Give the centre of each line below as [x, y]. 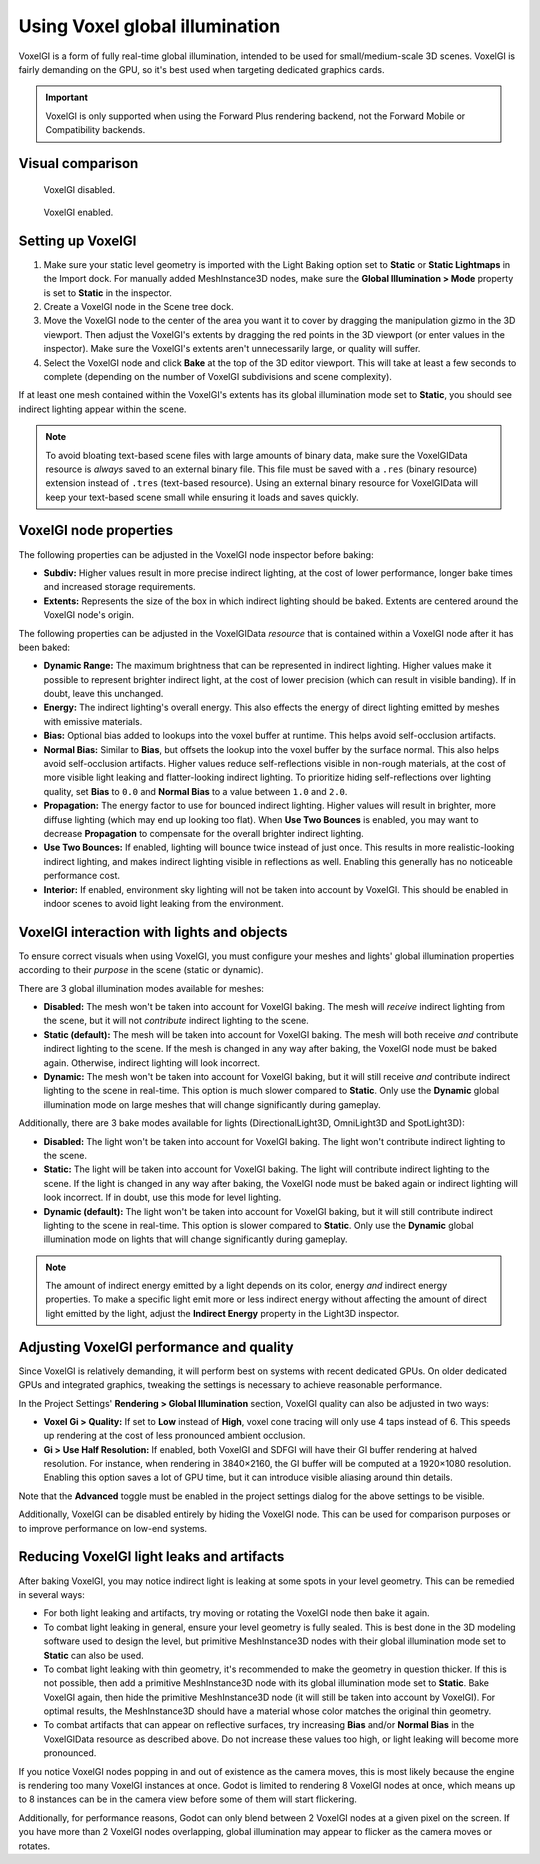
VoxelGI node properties [96, 530]
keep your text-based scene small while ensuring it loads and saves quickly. [202, 497]
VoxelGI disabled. [79, 189]
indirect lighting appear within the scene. [102, 409]
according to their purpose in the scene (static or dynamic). [141, 970]
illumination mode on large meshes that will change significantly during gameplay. [212, 1104]
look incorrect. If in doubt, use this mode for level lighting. [162, 1197]
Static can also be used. [93, 1655]
